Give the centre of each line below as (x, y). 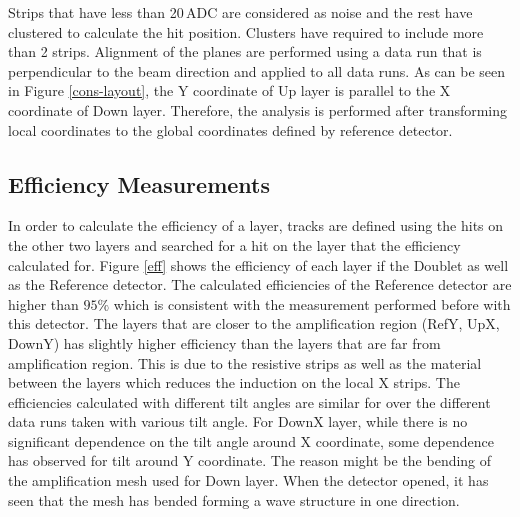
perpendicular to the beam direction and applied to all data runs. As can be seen (257, 70)
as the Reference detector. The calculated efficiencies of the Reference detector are (260, 284)
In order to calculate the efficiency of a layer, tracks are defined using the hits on (256, 225)
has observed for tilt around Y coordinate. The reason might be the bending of (250, 460)
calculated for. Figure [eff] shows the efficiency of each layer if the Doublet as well (258, 264)
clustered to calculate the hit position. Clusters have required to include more (246, 31)
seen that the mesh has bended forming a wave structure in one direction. (234, 499)
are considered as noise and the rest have (347, 12)
